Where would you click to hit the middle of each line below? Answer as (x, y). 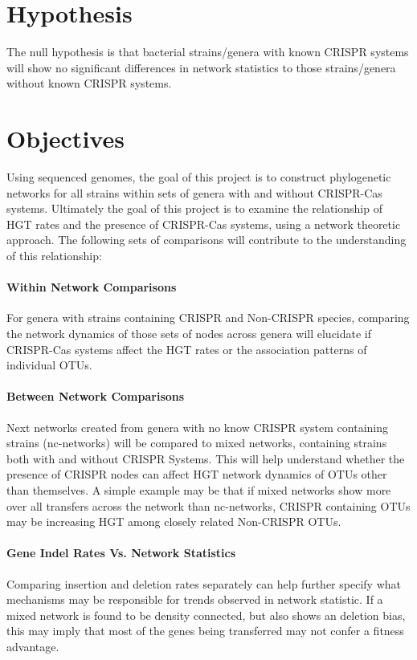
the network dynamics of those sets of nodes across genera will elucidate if (189, 333)
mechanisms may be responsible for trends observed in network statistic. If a (195, 599)
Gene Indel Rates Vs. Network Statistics (121, 553)
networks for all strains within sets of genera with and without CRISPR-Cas (194, 192)
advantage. (33, 646)
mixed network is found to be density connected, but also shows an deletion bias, (206, 615)
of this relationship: (54, 255)
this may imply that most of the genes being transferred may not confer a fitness (205, 631)
